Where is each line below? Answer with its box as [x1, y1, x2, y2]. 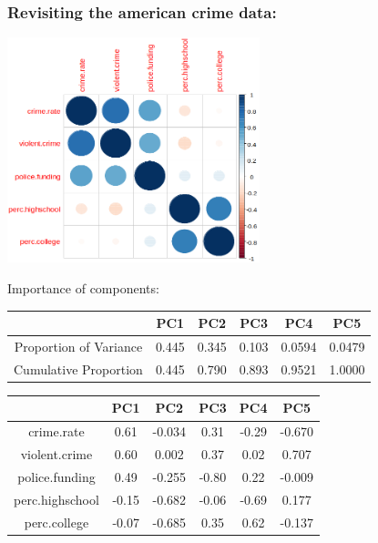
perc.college [24, 512, 89, 531]
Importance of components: [7, 279, 159, 298]
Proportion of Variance [14, 337, 143, 356]
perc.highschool [14, 489, 99, 508]
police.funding [17, 466, 96, 486]
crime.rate [28, 422, 85, 441]
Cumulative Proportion [14, 359, 143, 378]
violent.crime [20, 445, 93, 464]
